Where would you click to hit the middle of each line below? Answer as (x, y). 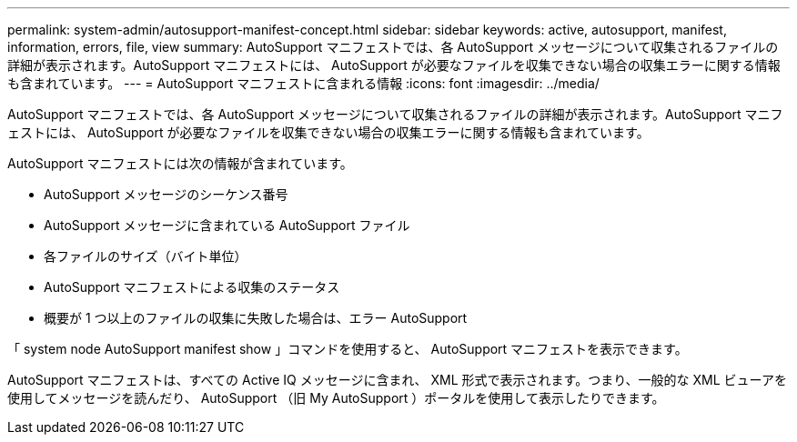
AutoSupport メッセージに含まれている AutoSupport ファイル (227, 225)
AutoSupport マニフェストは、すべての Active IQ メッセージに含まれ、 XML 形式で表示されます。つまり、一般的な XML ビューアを (398, 380)
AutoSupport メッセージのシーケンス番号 (166, 194)
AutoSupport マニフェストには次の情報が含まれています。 (180, 163)
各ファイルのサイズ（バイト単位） (146, 256)
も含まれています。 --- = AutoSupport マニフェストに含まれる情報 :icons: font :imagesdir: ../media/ (303, 83)
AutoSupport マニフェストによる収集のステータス (192, 287)
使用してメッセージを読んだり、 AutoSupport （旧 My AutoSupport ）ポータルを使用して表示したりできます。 (336, 398)
